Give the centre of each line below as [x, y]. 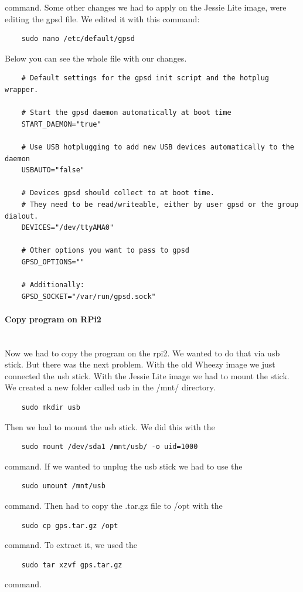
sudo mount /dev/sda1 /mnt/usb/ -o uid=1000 [110, 447]
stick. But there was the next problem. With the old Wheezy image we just [140, 364]
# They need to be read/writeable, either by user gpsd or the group [160, 204]
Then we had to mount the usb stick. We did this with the [110, 426]
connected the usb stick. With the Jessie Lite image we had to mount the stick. [147, 375]
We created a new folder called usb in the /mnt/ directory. [110, 387]
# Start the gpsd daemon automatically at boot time [126, 113]
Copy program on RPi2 [53, 319]
